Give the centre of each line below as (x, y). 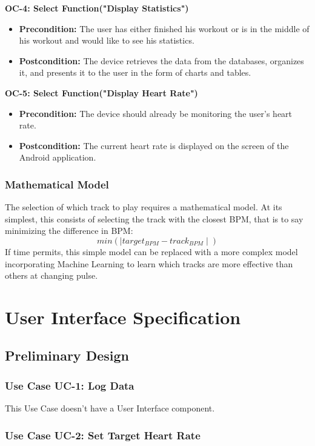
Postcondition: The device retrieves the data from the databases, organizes (161, 60)
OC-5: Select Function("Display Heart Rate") (101, 92)
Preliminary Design (67, 355)
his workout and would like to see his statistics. (107, 40)
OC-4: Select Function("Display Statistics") (97, 8)
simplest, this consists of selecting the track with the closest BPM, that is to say (154, 218)
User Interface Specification (123, 317)
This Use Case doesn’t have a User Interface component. (110, 408)
